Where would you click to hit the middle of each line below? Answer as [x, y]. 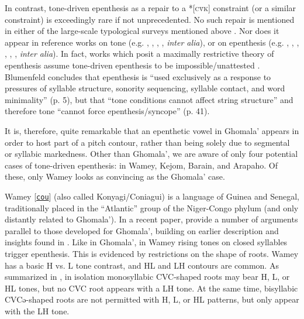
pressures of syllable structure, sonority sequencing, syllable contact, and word [145, 88]
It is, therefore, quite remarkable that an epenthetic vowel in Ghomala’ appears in [152, 130]
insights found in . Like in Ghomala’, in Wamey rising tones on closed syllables [146, 242]
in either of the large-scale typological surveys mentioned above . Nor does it [142, 31]
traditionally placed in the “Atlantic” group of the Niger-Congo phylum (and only [152, 207]
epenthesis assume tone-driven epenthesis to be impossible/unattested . [132, 65]
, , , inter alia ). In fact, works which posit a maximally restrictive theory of [139, 54]
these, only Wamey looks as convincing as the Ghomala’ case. [115, 176]
